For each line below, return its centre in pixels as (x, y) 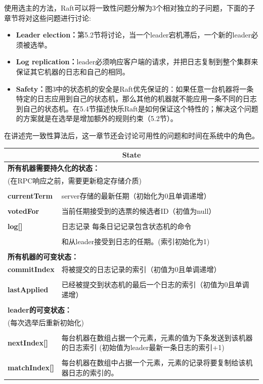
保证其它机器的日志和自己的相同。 (73, 71)
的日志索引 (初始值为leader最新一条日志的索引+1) (143, 347)
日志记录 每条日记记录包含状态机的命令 (126, 226)
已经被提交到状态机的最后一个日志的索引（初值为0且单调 (155, 284)
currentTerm (30, 195)
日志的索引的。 (93, 373)
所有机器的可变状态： (43, 257)
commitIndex (31, 269)
